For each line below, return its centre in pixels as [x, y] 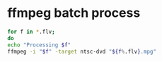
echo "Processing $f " [39, 45]
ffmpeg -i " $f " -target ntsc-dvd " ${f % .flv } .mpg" [82, 51]
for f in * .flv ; [31, 32]
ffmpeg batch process [74, 13]
